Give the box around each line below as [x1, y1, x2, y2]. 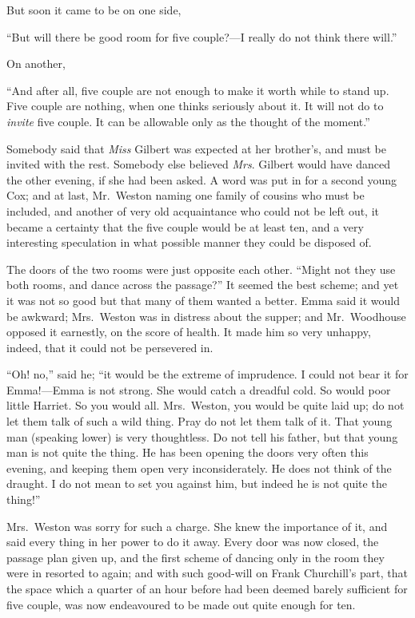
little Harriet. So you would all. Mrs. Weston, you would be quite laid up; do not [6, 397, 405, 414]
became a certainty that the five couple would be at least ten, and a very [6, 218, 364, 235]
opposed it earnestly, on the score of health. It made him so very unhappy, [6, 323, 371, 340]
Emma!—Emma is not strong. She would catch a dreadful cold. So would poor [6, 381, 391, 398]
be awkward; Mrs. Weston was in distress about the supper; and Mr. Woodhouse [6, 307, 406, 324]
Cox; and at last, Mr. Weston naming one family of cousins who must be [6, 187, 365, 204]
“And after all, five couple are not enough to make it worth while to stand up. [6, 81, 389, 98]
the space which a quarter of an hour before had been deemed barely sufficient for [6, 580, 408, 596]
